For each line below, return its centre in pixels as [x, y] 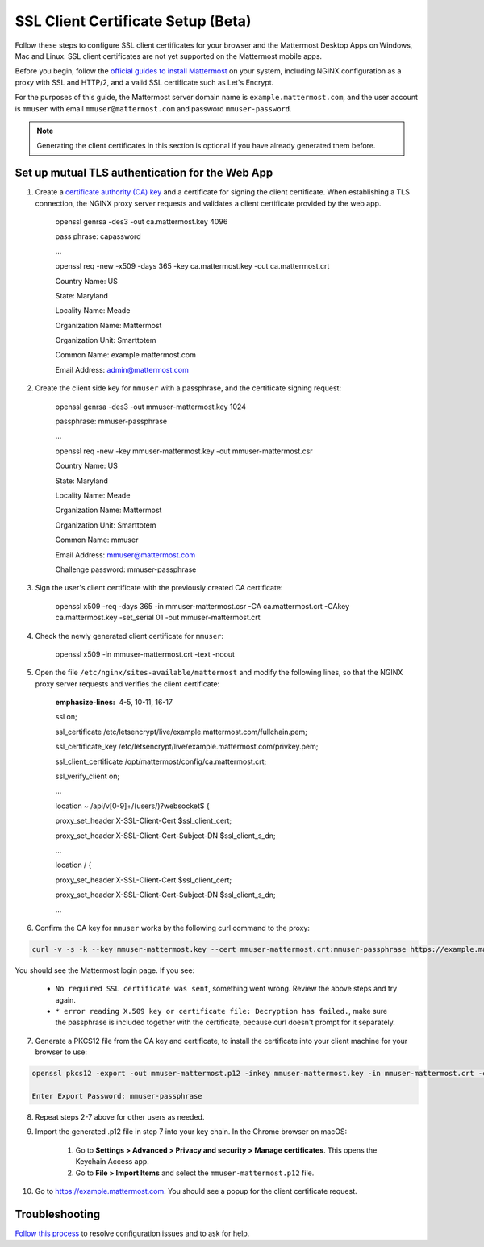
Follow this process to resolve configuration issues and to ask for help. [132, 1233]
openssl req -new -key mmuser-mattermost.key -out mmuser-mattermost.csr [184, 451]
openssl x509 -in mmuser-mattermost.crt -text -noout [145, 654]
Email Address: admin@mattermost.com [122, 369]
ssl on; [66, 717]
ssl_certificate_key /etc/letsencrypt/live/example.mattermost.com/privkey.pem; [187, 747]
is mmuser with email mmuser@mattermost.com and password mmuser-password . [153, 108]
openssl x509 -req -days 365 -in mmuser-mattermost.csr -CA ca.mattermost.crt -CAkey [202, 606]
